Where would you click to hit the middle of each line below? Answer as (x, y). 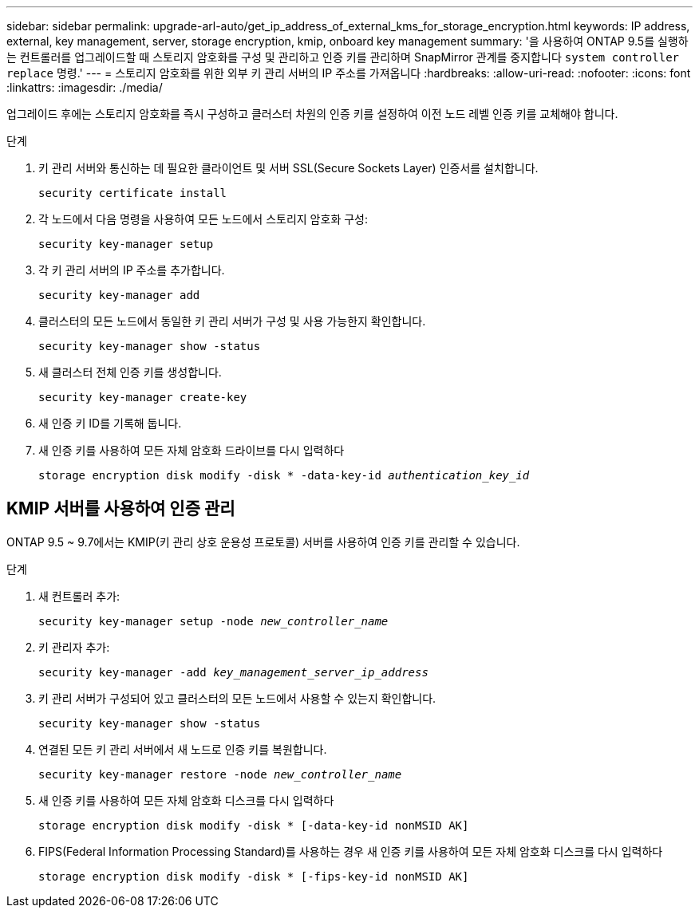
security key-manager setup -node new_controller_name (213, 621)
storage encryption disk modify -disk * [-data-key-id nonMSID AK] (254, 825)
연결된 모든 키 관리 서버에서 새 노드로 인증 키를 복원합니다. (183, 749)
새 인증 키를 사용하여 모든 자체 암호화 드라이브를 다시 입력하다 (192, 450)
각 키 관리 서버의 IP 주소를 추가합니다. (132, 270)
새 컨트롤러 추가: (79, 596)
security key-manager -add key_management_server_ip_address (233, 672)
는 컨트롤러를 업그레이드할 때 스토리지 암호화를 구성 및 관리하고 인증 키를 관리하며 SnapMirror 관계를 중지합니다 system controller (343, 57)
